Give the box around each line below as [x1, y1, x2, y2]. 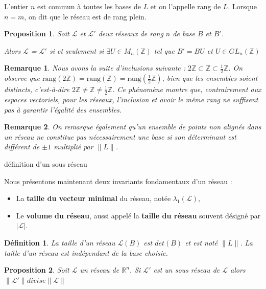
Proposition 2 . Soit [4, 264, 69, 275]
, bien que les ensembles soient [162, 73, 258, 83]
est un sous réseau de [153, 264, 220, 275]
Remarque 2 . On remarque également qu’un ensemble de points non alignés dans [4, 121, 261, 132]
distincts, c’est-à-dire [4, 84, 69, 95]
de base [173, 28, 195, 39]
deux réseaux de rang [98, 28, 163, 39]
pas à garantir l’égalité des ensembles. [4, 104, 122, 115]
